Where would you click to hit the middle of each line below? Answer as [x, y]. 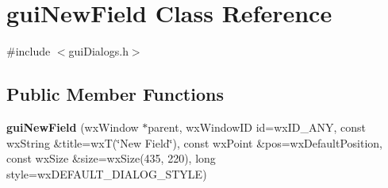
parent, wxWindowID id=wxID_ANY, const [257, 127]
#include [29, 51]
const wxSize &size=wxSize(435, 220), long [111, 158]
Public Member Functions [115, 94]
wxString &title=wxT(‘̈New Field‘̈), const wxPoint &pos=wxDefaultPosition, [194, 142]
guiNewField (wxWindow [73, 127]
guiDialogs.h [98, 51]
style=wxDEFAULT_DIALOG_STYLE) [107, 173]
